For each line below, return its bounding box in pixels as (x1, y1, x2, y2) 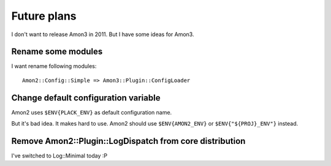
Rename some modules (11, 47, 103, 57)
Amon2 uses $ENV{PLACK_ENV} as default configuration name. (11, 108, 172, 116)
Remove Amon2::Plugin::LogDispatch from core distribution (11, 135, 246, 146)
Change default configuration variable (11, 92, 161, 103)
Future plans (11, 9, 77, 23)
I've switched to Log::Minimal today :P (11, 152, 108, 159)
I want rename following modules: (11, 62, 97, 70)
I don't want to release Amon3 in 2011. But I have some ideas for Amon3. (11, 31, 194, 38)
